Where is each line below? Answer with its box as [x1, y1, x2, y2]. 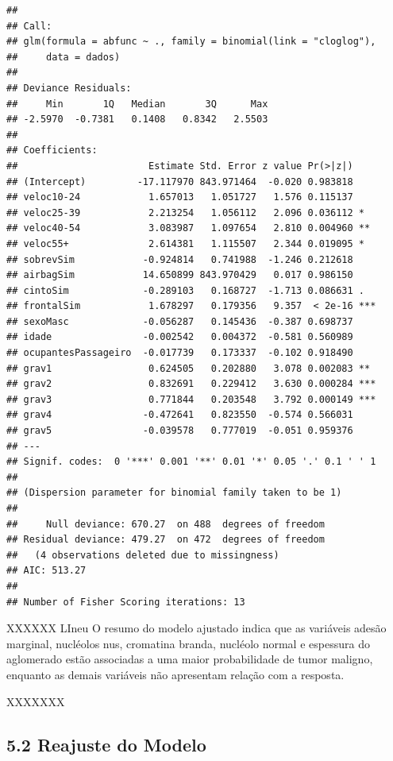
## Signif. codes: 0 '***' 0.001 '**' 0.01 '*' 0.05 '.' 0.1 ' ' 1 [6, 456, 376, 468]
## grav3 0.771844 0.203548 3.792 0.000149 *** [6, 393, 376, 405]
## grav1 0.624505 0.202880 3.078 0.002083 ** [6, 362, 371, 374]
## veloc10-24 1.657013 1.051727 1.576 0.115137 [6, 191, 353, 203]
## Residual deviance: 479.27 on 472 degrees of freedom [6, 534, 325, 546]
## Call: [6, 20, 52, 32]
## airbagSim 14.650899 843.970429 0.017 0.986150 [6, 269, 353, 281]
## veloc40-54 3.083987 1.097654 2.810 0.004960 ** [6, 222, 371, 234]
